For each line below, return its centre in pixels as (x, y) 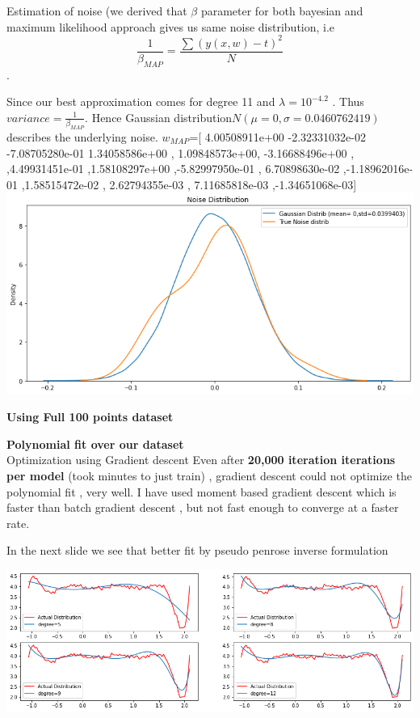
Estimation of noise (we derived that (97, 11)
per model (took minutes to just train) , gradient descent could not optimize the (209, 475)
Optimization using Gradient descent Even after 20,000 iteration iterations (201, 460)
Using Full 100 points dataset (90, 417)
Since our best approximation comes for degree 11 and (141, 101)
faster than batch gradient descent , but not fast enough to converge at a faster (203, 507)
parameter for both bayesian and (282, 11)
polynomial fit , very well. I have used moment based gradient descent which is (202, 491)
